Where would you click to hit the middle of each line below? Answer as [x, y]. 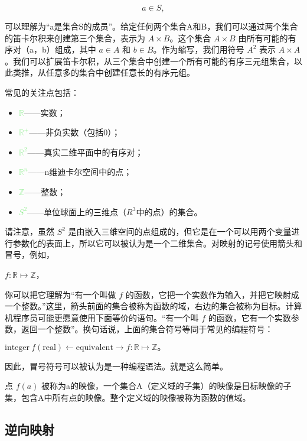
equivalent [94, 347]
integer [17, 347]
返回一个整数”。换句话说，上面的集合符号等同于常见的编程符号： [147, 329]
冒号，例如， [30, 254]
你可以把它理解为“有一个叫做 [61, 294]
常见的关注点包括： [42, 92]
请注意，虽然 [30, 231]
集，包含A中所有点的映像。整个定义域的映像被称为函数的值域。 [128, 398]
